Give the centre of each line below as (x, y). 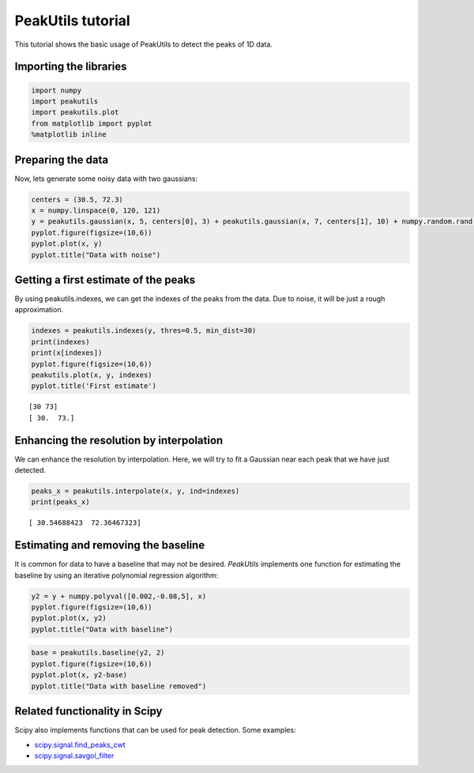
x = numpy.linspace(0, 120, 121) (96, 210)
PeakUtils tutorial (72, 21)
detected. (30, 470)
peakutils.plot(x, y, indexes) (92, 375)
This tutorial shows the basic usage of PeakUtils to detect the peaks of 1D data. (143, 44)
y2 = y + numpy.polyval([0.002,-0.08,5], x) (119, 596)
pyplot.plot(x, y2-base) (79, 675)
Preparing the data (62, 159)
